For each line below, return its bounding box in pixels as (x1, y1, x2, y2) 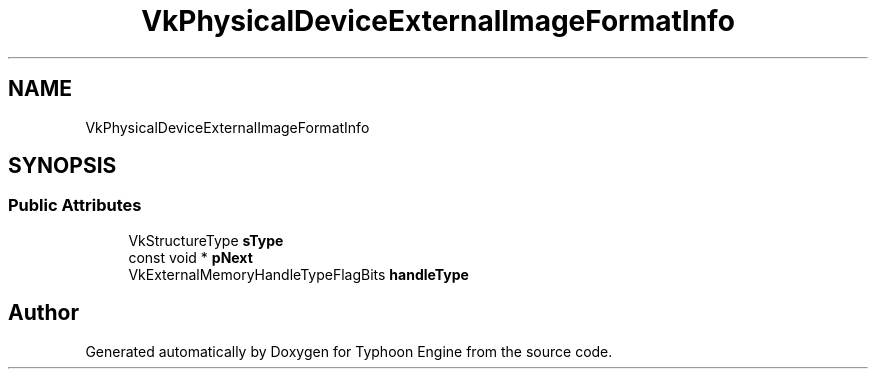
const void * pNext (128, 248, 253, 266)
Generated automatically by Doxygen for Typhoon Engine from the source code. (85, 342, 613, 360)
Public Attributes (8, 195, 142, 216)
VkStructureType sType (128, 231, 284, 249)
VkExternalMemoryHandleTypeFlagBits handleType (128, 265, 469, 283)
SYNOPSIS (8, 153, 117, 179)
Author (8, 300, 79, 326)
